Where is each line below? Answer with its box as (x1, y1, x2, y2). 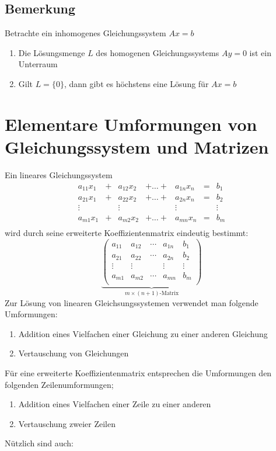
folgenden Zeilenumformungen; (5, 378, 114, 390)
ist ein (249, 46, 271, 58)
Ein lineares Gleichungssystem (5, 168, 113, 181)
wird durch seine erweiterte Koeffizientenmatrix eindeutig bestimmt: (5, 227, 249, 238)
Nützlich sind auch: (5, 437, 74, 449)
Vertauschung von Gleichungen (18, 347, 129, 359)
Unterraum (18, 58, 58, 70)
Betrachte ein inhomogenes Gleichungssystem (5, 27, 166, 39)
